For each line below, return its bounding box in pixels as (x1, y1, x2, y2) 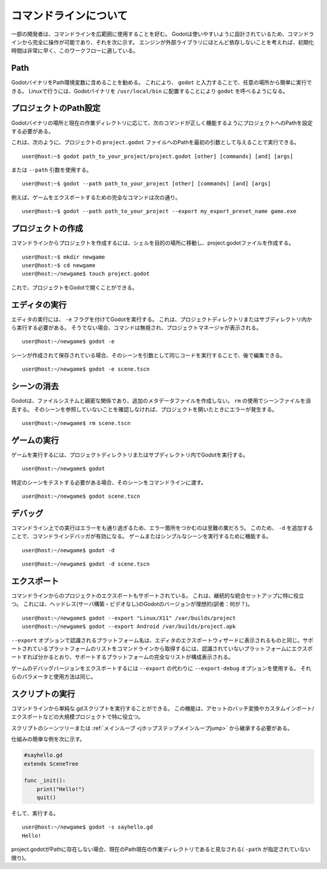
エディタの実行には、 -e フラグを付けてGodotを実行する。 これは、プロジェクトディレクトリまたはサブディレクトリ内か (11, 316, 312, 323)
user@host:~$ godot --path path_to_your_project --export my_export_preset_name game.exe (22, 208, 297, 215)
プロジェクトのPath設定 (11, 103, 101, 113)
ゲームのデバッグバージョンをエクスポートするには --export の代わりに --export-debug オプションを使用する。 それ (11, 664, 312, 672)
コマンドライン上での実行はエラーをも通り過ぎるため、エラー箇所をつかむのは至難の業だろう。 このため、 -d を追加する (11, 524, 313, 531)
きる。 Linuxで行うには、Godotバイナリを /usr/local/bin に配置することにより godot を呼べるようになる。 (11, 87, 288, 94)
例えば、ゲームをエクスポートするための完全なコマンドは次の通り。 (11, 194, 181, 201)
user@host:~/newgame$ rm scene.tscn (22, 420, 131, 426)
